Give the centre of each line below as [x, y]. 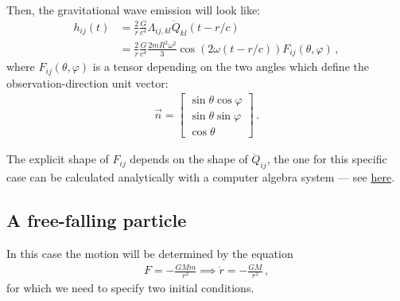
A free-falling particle [97, 220]
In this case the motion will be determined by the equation [150, 253]
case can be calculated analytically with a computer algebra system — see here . [201, 177]
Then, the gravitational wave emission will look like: [134, 10]
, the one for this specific [327, 159]
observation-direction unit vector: [87, 82]
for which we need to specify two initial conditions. [130, 288]
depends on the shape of [189, 159]
